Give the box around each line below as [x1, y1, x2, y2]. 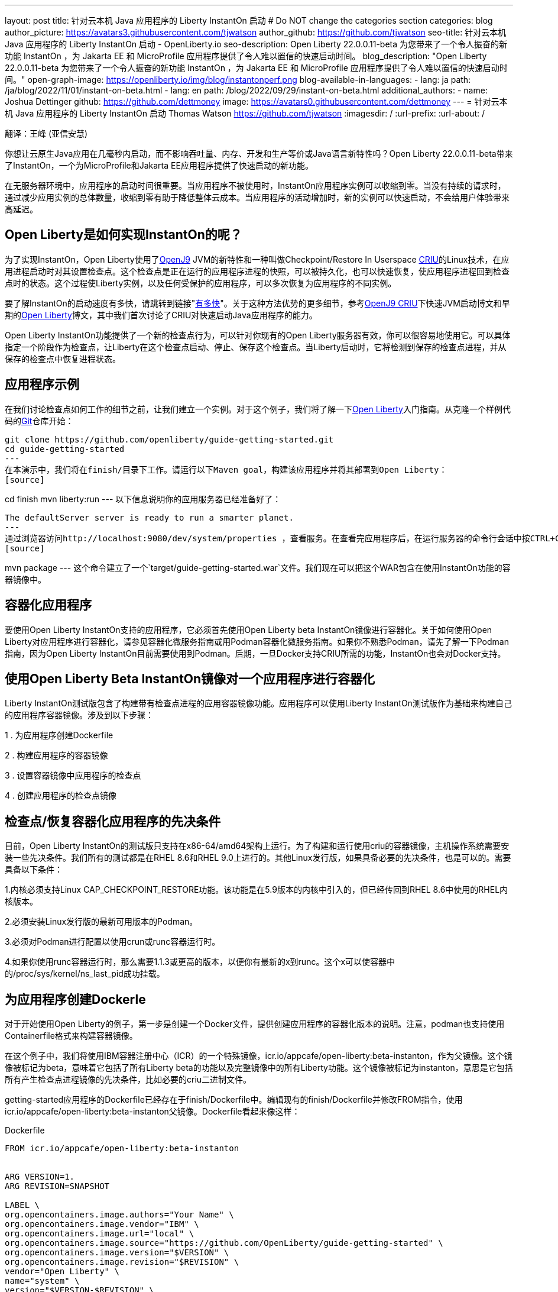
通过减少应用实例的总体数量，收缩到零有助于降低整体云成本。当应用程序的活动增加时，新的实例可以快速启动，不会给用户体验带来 [5, 192, 510, 202]
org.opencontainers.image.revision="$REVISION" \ [5, 1257, 239, 1267]
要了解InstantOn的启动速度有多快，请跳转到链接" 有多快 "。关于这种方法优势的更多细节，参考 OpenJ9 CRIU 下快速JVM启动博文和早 [5, 298, 510, 308]
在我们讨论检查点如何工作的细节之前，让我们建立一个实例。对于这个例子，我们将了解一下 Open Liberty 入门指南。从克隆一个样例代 [5, 403, 511, 414]
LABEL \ [5, 1200, 40, 1210]
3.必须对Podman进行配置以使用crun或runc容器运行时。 [5, 936, 220, 947]
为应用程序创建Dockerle [5, 991, 146, 1007]
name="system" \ [5, 1276, 80, 1286]
